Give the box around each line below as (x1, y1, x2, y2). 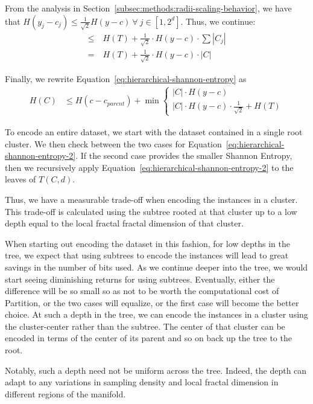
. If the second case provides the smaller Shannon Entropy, (75, 149, 292, 162)
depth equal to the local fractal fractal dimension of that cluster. (5, 217, 244, 229)
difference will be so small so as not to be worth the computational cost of (5, 284, 279, 297)
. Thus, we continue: (180, 14, 256, 27)
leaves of (5, 173, 36, 185)
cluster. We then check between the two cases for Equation (5, 137, 222, 150)
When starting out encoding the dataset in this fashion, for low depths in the (5, 237, 291, 249)
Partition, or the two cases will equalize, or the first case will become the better (5, 296, 299, 309)
